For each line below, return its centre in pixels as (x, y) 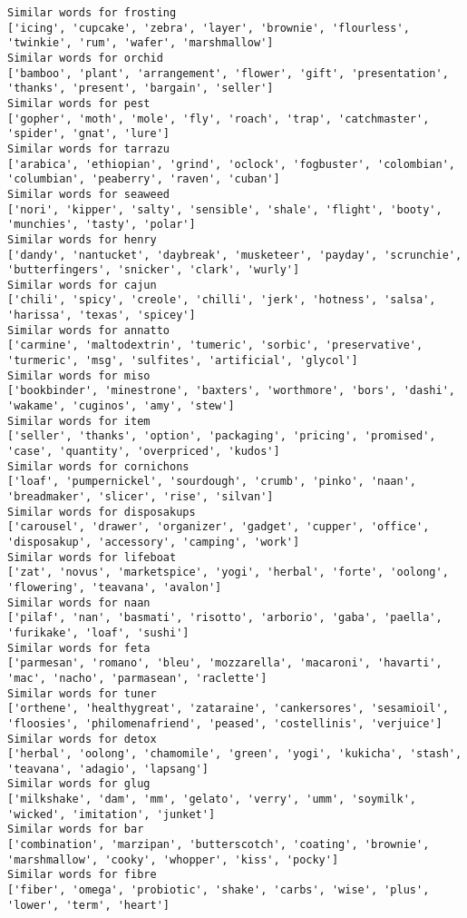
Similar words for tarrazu (88, 148)
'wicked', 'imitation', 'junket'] (112, 814)
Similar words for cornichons (98, 466)
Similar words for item (79, 421)
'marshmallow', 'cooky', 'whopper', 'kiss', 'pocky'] (173, 859)
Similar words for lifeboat (92, 557)
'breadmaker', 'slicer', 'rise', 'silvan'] (141, 497)
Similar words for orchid (85, 58)
